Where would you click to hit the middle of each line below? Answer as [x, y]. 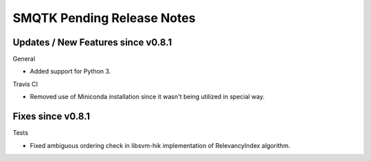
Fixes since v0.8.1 [52, 117]
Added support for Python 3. [70, 72]
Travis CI [25, 84]
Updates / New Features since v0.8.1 [92, 42]
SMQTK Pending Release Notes [104, 18]
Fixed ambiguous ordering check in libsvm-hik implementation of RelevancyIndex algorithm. [160, 145]
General [24, 59]
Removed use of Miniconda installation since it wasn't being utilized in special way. [147, 97]
